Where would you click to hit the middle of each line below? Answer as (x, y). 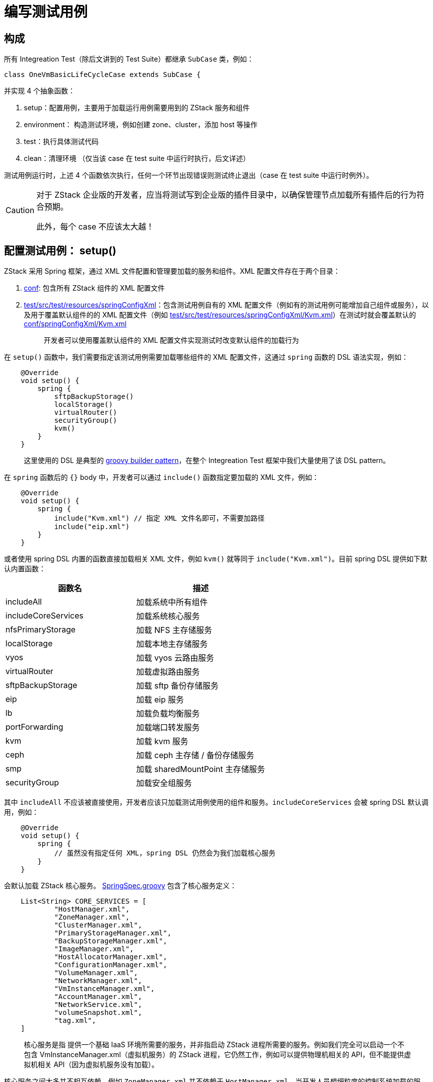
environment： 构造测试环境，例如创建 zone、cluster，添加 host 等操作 (141, 125)
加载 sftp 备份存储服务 (178, 686)
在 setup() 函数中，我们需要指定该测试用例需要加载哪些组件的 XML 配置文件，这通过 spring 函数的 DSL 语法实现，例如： (206, 357)
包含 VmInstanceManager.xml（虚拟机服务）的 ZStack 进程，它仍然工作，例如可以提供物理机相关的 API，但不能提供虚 (217, 1055)
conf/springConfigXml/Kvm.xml (75, 324)
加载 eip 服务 (160, 700)
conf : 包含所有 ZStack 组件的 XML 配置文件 (94, 288)
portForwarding (35, 727)
